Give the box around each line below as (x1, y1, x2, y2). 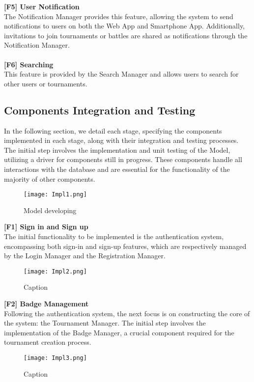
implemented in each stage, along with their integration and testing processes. (4, 135, 239, 145)
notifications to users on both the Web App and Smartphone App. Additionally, (4, 21, 245, 31)
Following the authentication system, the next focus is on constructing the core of (4, 308, 250, 318)
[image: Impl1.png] (24, 191, 87, 198)
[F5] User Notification (4, 1, 80, 11)
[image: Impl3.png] (24, 354, 87, 361)
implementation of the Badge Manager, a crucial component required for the (4, 327, 234, 337)
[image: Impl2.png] (24, 268, 87, 275)
